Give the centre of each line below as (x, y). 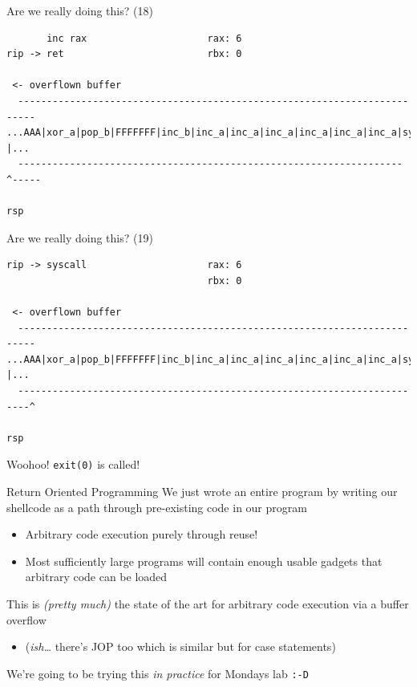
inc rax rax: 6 (144, 38)
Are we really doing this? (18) (80, 10)
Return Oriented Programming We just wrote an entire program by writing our (202, 492)
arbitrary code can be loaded (96, 577)
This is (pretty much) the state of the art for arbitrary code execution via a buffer (208, 604)
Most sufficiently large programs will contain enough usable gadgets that (204, 561)
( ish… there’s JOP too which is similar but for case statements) (180, 646)
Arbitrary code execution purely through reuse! (142, 534)
